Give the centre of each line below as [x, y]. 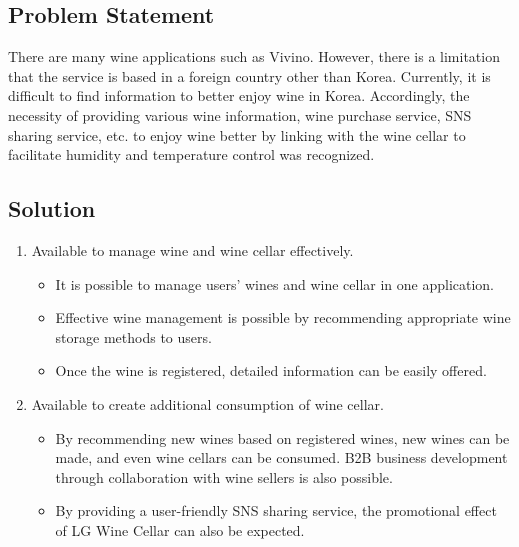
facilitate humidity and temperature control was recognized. [191, 154]
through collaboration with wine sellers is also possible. [224, 476]
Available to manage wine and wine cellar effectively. [192, 249]
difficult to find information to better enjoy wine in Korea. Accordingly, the [239, 95]
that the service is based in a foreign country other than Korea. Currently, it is [249, 75]
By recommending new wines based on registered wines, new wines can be [282, 437]
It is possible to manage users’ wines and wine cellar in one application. [275, 283]
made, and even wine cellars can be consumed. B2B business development [281, 457]
